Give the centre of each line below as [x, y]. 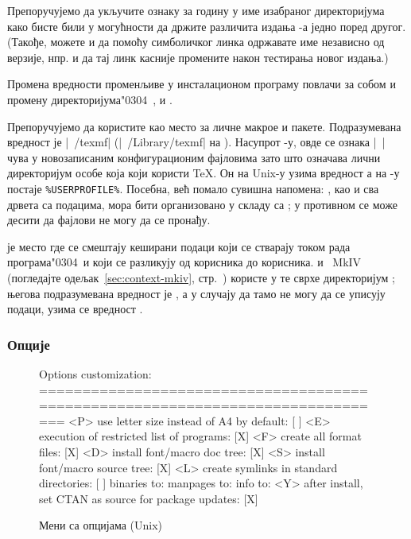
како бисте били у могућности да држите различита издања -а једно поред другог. [207, 26]
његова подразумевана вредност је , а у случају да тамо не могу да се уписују [196, 293]
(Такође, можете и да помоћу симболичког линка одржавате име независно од [196, 42]
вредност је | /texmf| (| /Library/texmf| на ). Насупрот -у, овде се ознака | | [196, 142]
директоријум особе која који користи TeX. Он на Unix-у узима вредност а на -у [204, 173]
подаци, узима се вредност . [75, 309]
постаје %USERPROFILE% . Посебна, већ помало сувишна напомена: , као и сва [193, 188]
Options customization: [95, 373]
